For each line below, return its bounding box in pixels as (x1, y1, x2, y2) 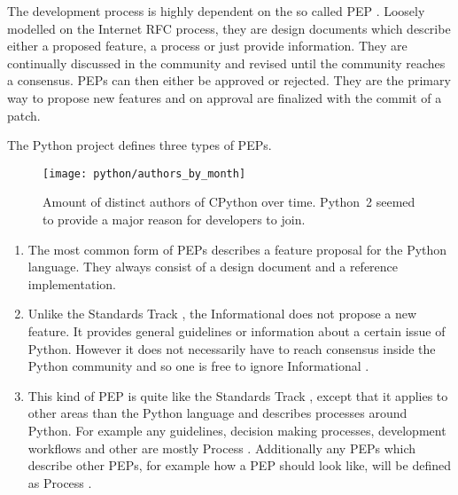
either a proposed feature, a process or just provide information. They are (7, 36, 408, 55)
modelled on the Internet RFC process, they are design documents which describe (7, 19, 451, 37)
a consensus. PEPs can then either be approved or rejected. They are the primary (7, 71, 451, 90)
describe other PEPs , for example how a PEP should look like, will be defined (27, 456, 451, 475)
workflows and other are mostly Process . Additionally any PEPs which (27, 438, 416, 457)
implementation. (27, 274, 116, 293)
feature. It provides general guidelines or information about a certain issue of (27, 321, 446, 340)
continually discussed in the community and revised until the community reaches (7, 53, 446, 72)
